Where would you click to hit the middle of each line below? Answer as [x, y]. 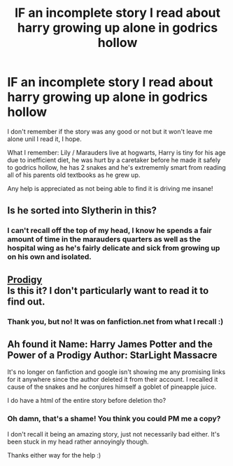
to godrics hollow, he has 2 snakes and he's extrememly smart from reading [116, 167]
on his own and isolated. [50, 257]
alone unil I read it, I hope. [44, 139]
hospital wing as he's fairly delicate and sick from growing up [114, 248]
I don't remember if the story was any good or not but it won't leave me [110, 131]
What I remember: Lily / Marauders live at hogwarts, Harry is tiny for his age [116, 152]
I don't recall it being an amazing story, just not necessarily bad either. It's [114, 434]
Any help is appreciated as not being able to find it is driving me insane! [110, 188]
